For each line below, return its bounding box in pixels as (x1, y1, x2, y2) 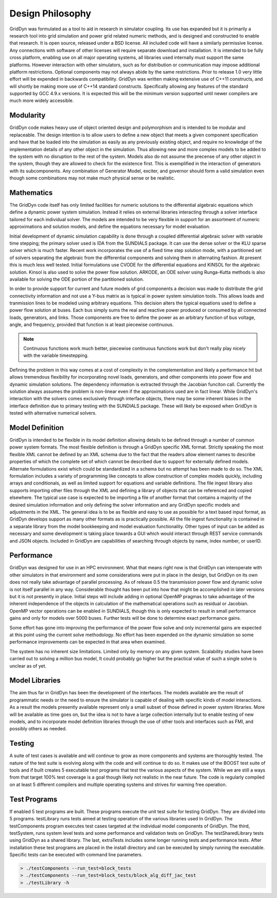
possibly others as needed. (9, 726, 67, 732)
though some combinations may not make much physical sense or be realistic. (9, 175, 175, 181)
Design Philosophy (9, 8, 92, 19)
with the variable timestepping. (23, 352, 89, 358)
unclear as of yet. (9, 662, 47, 669)
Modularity (9, 111, 46, 120)
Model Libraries (9, 676, 61, 685)
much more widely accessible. (9, 98, 74, 104)
